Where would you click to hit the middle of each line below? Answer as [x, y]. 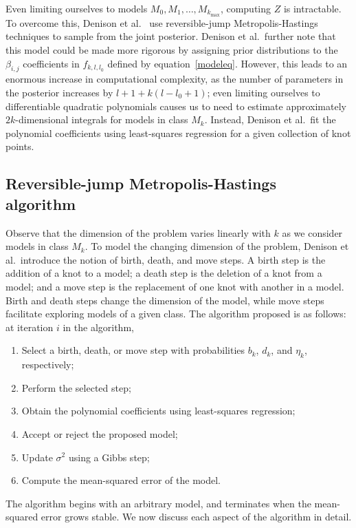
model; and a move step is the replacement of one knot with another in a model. [175, 286]
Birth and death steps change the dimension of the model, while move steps [165, 300]
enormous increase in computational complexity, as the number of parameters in [175, 79]
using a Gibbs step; [109, 457]
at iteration [30, 327]
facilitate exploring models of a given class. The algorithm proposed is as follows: [176, 314]
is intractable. [312, 8]
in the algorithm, [98, 327]
